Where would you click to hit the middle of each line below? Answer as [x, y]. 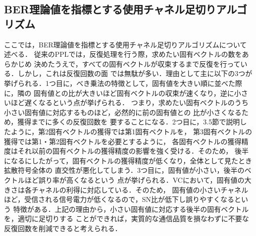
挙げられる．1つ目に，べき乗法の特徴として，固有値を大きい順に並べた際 [123, 83]
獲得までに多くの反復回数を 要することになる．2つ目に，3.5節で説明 [129, 122]
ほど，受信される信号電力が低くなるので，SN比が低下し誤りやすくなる [119, 199]
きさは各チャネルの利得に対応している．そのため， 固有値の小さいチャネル [126, 189]
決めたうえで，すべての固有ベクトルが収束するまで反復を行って [137, 63]
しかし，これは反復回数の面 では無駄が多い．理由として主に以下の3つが [135, 73]
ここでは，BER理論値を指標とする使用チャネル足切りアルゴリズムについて [126, 44]
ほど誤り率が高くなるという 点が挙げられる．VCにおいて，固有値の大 [138, 179]
